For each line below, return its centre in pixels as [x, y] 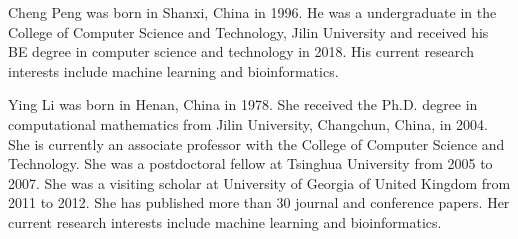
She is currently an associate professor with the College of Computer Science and [256, 143]
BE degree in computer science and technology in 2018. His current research [241, 51]
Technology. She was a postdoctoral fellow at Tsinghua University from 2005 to [250, 163]
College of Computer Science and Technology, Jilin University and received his [248, 31]
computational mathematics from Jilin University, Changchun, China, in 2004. [248, 123]
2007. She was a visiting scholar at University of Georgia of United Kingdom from [259, 182]
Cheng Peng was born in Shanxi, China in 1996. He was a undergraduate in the [252, 12]
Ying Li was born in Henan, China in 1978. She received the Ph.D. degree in [243, 104]
